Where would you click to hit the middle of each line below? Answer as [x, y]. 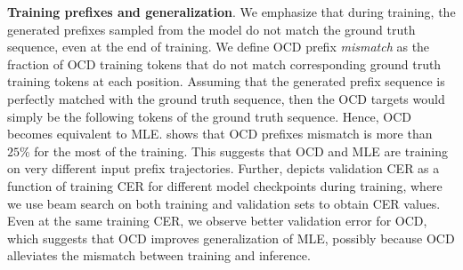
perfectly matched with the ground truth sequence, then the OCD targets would [226, 98]
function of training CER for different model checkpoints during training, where [225, 185]
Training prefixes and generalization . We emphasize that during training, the [231, 12]
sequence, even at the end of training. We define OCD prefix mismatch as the [219, 47]
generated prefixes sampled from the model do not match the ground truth [211, 29]
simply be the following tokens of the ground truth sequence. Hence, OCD [209, 116]
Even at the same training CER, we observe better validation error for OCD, [217, 221]
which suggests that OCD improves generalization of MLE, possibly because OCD [231, 238]
